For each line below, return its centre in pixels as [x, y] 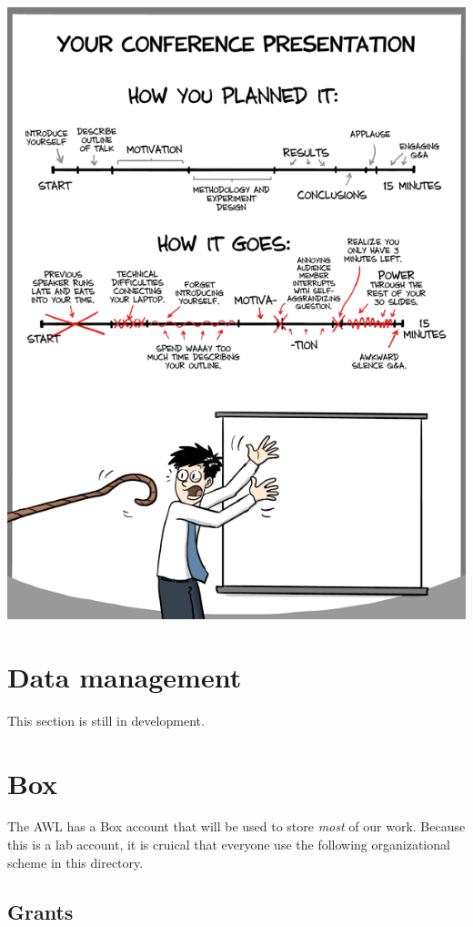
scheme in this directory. [75, 862]
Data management [125, 676]
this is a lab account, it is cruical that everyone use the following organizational [229, 845]
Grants [40, 911]
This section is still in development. [106, 720]
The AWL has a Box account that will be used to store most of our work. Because [236, 826]
